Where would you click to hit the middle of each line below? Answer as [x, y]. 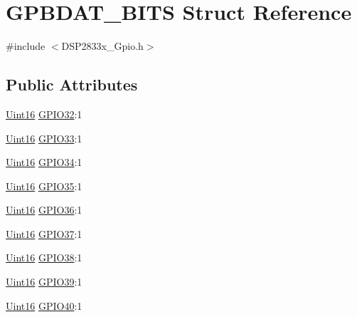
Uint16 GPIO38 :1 [44, 258]
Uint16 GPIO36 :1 [44, 210]
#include [26, 46]
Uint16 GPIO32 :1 [44, 114]
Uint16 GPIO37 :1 [44, 233]
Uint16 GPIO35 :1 [44, 186]
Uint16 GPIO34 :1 [44, 162]
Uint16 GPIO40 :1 [44, 305]
